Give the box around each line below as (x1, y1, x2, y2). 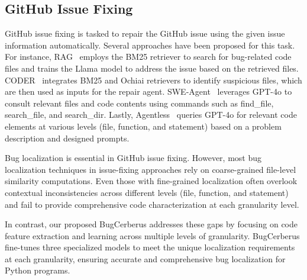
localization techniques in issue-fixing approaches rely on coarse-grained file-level (5, 163, 296, 175)
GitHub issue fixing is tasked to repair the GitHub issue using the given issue (5, 27, 285, 40)
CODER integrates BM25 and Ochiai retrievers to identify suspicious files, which (5, 73, 302, 86)
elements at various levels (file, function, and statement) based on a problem (5, 120, 282, 132)
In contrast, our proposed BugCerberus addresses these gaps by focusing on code (5, 218, 298, 230)
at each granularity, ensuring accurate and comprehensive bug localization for (5, 252, 286, 265)
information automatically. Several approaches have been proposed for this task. (5, 38, 295, 51)
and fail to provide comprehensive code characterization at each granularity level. (5, 198, 299, 210)
